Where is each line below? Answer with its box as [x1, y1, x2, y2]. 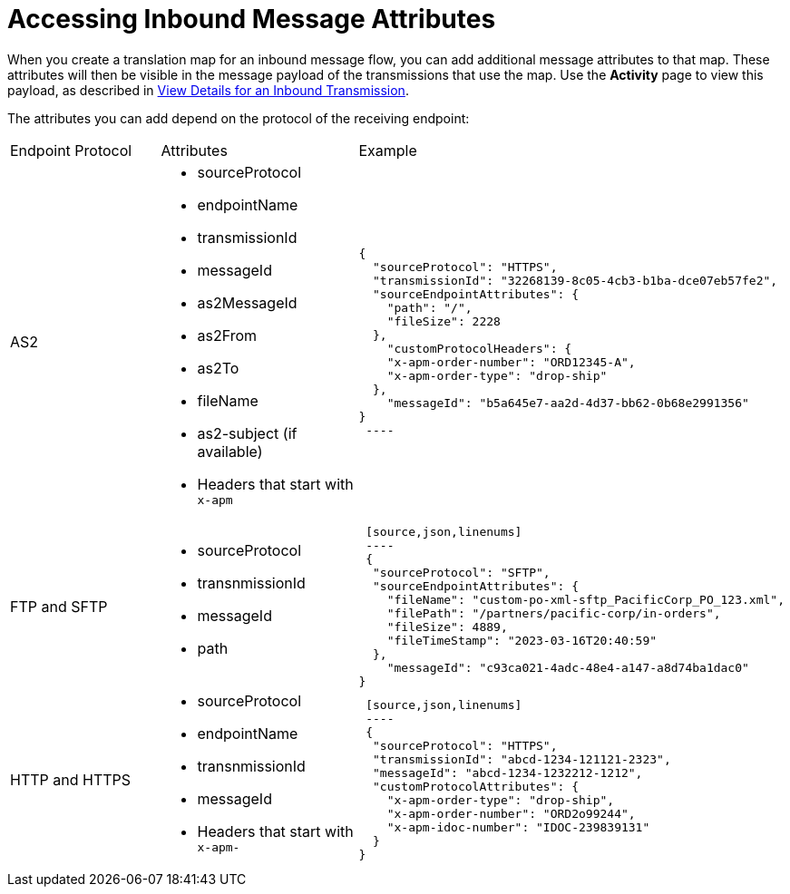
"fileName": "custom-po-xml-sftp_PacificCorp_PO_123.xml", [386, 592, 785, 607]
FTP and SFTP [10, 597, 108, 616]
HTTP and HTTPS [10, 771, 132, 790]
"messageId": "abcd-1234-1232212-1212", [373, 766, 643, 781]
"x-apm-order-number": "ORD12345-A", [386, 355, 636, 370]
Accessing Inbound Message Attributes [7, 4, 496, 34]
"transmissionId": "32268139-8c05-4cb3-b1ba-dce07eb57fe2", [373, 274, 778, 288]
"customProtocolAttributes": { [373, 780, 580, 794]
